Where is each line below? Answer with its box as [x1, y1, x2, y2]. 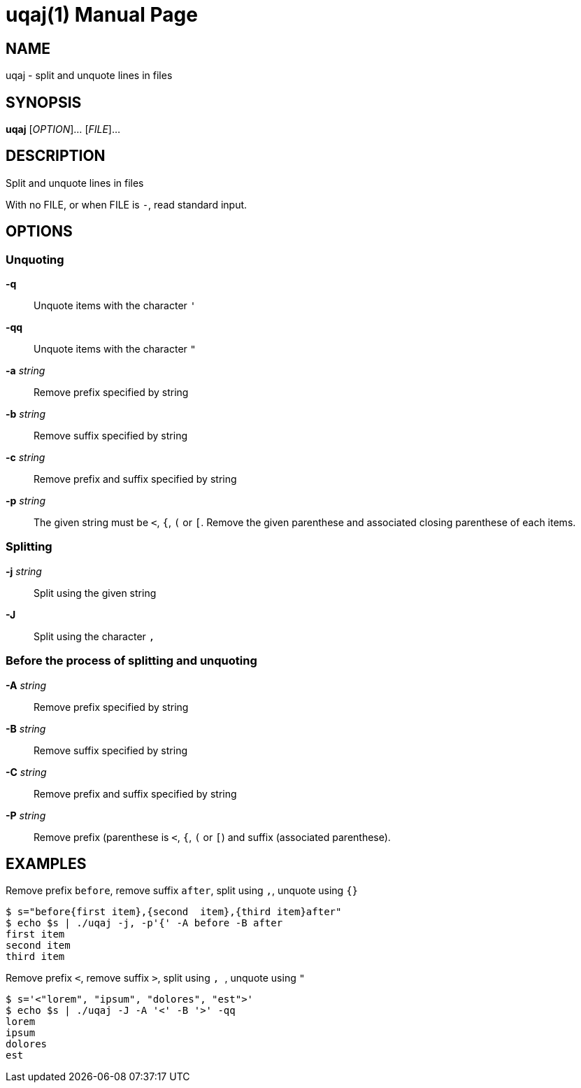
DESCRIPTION [6, 147, 106, 165]
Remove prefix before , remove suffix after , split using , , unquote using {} [6, 884, 358, 897]
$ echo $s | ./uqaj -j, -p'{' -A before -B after [6, 917, 283, 929]
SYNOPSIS [6, 93, 82, 111]
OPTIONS [6, 222, 73, 241]
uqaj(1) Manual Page [6, 3, 198, 27]
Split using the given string [34, 586, 157, 599]
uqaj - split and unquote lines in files [6, 69, 173, 82]
